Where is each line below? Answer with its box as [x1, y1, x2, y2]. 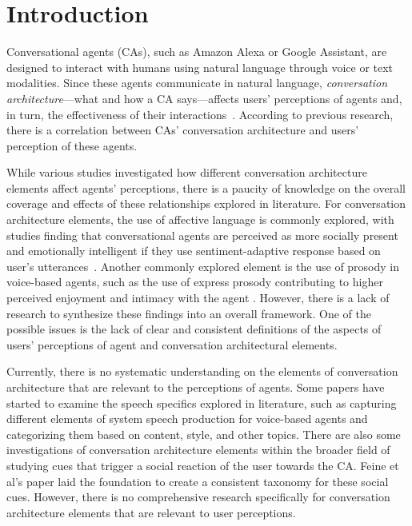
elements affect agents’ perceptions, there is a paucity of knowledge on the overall [6, 179, 406, 196]
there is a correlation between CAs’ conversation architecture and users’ [6, 122, 359, 138]
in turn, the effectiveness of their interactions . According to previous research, [6, 106, 394, 122]
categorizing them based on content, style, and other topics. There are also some [6, 425, 401, 442]
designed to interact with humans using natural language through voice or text [6, 58, 394, 75]
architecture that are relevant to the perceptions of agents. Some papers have [6, 379, 385, 395]
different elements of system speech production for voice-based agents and [6, 410, 368, 427]
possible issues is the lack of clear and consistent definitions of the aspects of [6, 321, 382, 337]
